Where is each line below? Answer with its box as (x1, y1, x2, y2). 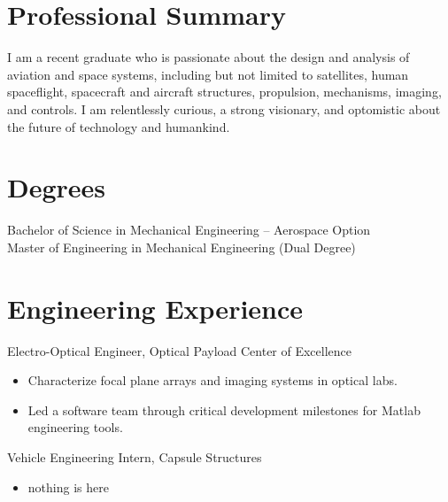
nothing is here (27, 477, 109, 496)
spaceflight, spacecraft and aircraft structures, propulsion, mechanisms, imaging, (7, 82, 442, 101)
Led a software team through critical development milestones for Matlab (27, 400, 421, 419)
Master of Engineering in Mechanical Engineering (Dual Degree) (7, 237, 356, 256)
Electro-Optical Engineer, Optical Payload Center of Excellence (7, 341, 352, 359)
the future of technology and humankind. (7, 117, 230, 135)
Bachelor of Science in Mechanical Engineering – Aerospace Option (7, 220, 371, 239)
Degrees (7, 169, 106, 205)
